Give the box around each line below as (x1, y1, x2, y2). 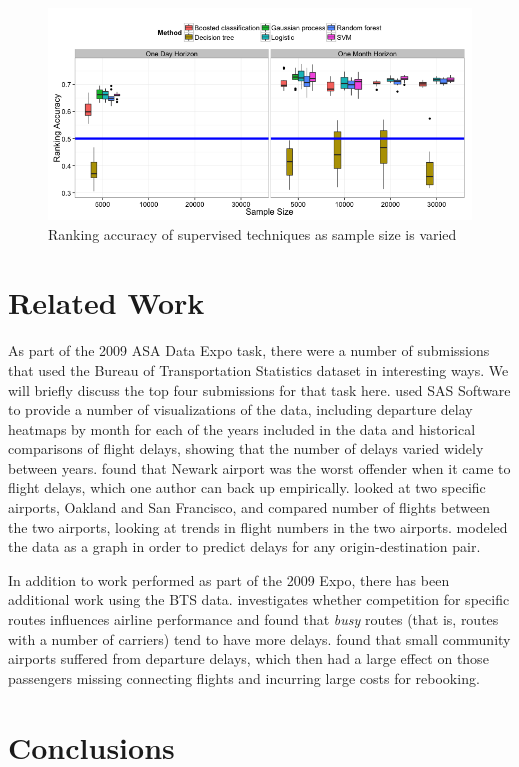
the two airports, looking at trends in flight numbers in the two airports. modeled (8, 516, 508, 537)
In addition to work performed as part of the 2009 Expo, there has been (8, 569, 450, 590)
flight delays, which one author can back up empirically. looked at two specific (8, 477, 486, 498)
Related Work (8, 282, 205, 323)
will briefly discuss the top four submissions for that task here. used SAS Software (8, 379, 511, 400)
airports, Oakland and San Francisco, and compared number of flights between (8, 497, 491, 518)
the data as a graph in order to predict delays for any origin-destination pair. (8, 536, 481, 557)
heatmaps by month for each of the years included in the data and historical (8, 418, 476, 439)
